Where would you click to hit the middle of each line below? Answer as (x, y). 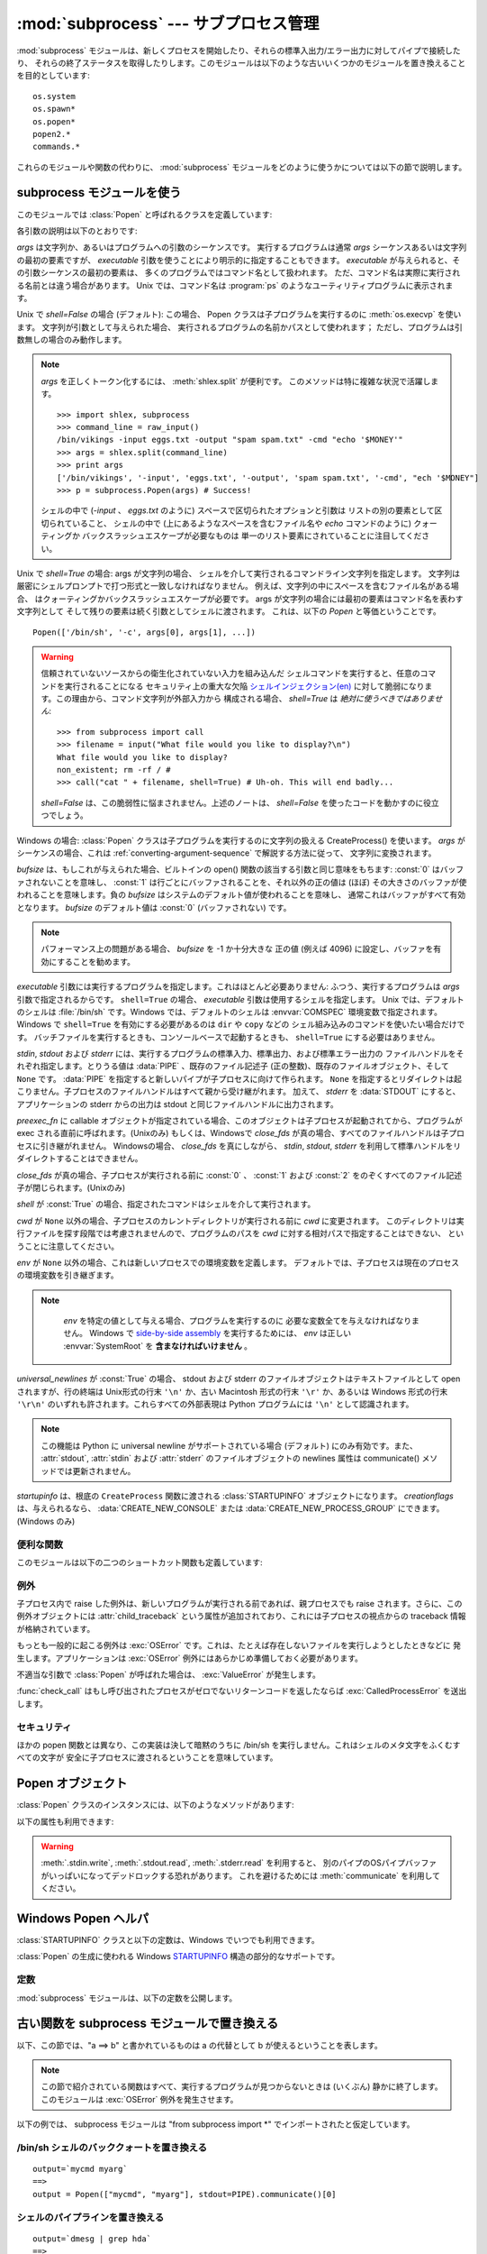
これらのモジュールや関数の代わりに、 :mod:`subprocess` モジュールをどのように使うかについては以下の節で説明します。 (242, 167)
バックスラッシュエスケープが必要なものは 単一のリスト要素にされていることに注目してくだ (252, 536)
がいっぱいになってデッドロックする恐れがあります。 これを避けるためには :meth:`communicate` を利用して (241, 1875)
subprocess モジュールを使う (99, 192)
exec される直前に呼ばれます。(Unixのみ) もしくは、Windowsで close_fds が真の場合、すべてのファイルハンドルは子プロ (241, 1133)
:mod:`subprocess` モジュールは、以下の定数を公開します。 (127, 1998)
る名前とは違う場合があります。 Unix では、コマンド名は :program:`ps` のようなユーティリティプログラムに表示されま (235, 285)
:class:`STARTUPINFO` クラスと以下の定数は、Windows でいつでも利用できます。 (168, 1940)
